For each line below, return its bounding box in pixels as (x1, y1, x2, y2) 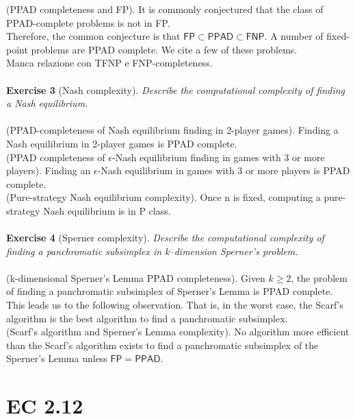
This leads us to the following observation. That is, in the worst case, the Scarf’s (6, 298, 344, 312)
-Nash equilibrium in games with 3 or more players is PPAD (97, 163, 350, 178)
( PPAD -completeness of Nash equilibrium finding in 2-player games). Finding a (6, 123, 339, 137)
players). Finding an (6, 163, 91, 178)
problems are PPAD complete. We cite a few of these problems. (31, 42, 298, 56)
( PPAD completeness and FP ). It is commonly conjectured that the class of (6, 2, 324, 16)
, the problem (291, 270, 347, 285)
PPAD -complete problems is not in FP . (6, 15, 170, 29)
